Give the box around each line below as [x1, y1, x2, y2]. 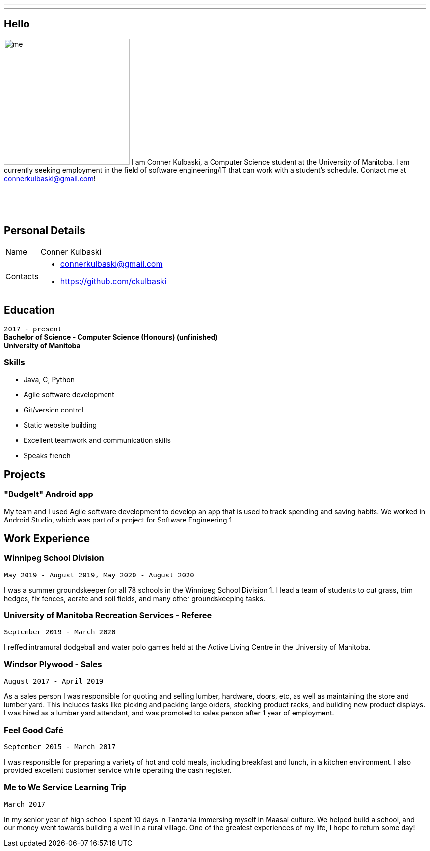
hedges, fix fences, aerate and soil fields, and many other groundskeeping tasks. [4, 594, 266, 603]
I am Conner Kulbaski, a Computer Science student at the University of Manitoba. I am [131, 157, 410, 166]
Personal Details [4, 224, 85, 237]
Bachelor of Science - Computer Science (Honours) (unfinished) [4, 332, 218, 341]
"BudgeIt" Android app [4, 489, 93, 499]
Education [4, 304, 55, 317]
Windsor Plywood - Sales [4, 659, 102, 669]
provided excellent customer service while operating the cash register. [4, 766, 232, 774]
